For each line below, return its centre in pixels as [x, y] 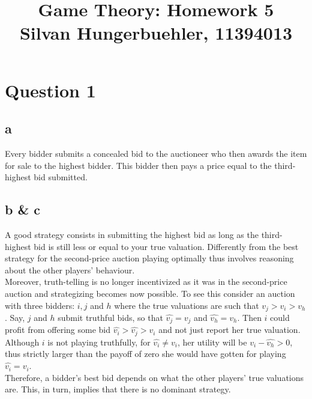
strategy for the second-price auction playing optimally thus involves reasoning [149, 258]
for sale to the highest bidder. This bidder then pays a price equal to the [138, 165]
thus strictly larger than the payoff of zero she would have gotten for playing [145, 354]
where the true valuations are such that [187, 305]
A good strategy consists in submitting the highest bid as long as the [132, 234]
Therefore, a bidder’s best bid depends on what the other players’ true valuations [154, 377]
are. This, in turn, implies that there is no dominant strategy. [118, 389]
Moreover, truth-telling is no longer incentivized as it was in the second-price [146, 282]
